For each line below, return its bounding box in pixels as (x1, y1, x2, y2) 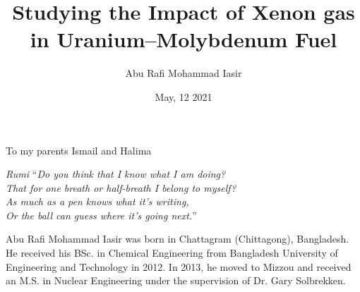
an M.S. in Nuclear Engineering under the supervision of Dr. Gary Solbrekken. (6, 273, 346, 288)
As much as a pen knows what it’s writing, (6, 194, 189, 209)
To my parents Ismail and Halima (6, 142, 152, 157)
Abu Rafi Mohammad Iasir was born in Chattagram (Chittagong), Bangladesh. (6, 231, 349, 246)
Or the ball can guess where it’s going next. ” (6, 207, 197, 222)
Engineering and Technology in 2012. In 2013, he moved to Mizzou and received (6, 259, 352, 274)
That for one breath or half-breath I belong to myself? (6, 180, 236, 195)
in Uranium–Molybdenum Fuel (30, 25, 337, 54)
